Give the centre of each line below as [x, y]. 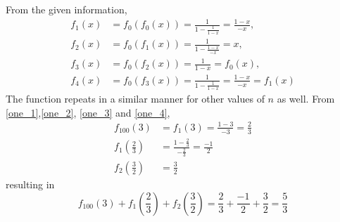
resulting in [30, 184]
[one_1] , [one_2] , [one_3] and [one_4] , [88, 112]
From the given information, [67, 9]
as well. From [306, 99]
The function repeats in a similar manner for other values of [135, 99]
